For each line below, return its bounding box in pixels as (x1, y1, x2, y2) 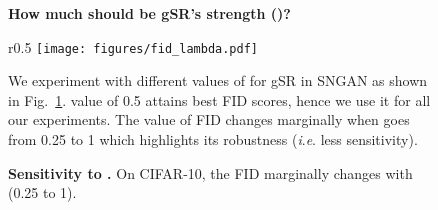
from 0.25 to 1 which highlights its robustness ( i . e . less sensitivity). (8, 129, 418, 150)
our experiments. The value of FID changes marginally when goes (8, 109, 410, 130)
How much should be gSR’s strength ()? (8, 3, 291, 23)
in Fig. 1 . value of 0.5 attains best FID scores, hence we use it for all (8, 89, 431, 110)
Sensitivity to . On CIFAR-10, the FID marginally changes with (8, 162, 413, 183)
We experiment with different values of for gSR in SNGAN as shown (8, 70, 428, 91)
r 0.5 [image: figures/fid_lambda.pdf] (8, 36, 258, 57)
